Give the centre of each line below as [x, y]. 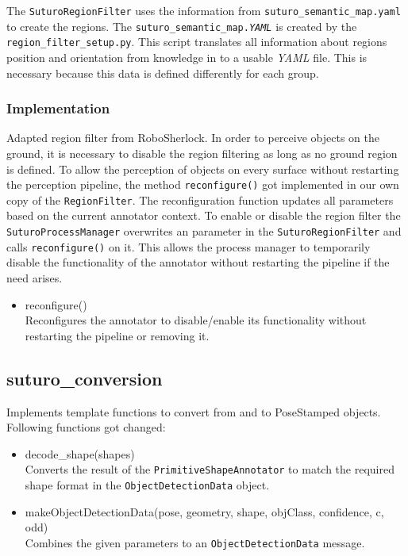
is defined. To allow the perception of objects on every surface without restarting [203, 169]
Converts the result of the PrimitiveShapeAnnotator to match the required [210, 469]
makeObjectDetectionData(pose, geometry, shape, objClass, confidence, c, [204, 511]
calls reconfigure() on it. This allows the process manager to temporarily [189, 246]
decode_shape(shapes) [80, 453]
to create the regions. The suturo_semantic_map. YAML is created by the [182, 26]
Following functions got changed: [86, 427]
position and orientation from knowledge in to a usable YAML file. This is [187, 57]
